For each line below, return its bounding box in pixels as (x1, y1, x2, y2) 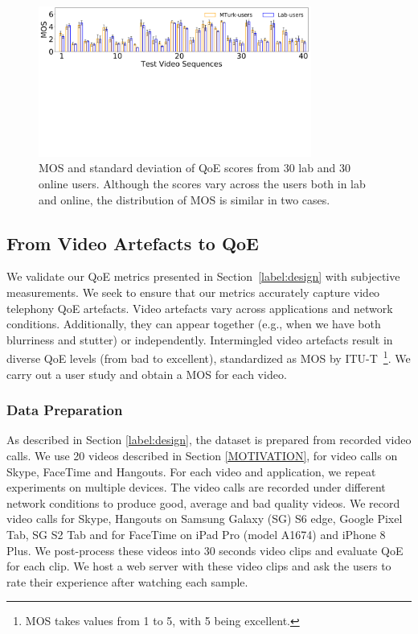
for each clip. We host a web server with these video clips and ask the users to (6, 558, 391, 574)
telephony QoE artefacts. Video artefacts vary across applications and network (6, 299, 393, 316)
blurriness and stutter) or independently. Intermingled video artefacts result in (6, 331, 393, 348)
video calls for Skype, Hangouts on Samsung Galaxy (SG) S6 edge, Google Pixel (6, 510, 403, 527)
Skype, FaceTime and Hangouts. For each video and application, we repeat (6, 463, 376, 480)
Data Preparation (6, 400, 123, 420)
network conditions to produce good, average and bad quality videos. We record (6, 494, 400, 511)
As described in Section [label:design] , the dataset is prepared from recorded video (6, 431, 412, 448)
